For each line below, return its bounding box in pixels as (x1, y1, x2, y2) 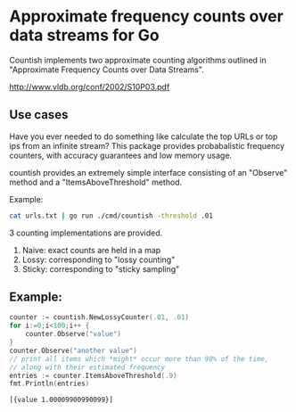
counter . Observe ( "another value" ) (9, 346, 138, 355)
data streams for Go (9, 25, 160, 45)
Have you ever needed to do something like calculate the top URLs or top (9, 131, 278, 142)
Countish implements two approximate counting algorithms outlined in (9, 54, 267, 65)
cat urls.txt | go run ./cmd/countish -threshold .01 (9, 211, 214, 220)
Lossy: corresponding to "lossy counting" (21, 254, 176, 265)
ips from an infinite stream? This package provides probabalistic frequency (9, 140, 285, 151)
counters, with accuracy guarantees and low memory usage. (9, 150, 233, 161)
